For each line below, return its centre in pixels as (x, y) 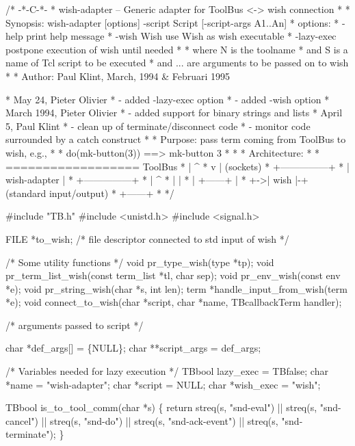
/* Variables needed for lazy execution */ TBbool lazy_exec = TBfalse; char (167, 371)
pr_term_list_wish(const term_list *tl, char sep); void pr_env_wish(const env (173, 275)
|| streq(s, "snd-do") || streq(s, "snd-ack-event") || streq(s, (160, 420)
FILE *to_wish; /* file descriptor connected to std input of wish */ (147, 238)
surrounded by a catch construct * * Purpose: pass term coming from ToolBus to (176, 139)
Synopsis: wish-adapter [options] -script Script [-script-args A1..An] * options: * (172, 22)
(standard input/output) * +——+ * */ (90, 193)
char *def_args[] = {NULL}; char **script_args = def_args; (133, 348)
